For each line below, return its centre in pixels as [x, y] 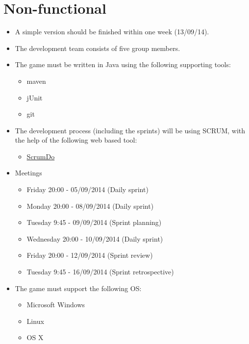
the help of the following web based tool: [76, 140]
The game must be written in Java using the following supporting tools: [123, 64]
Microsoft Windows [56, 305]
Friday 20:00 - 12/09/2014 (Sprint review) [90, 255]
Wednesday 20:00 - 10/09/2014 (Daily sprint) [95, 238]
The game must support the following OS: [78, 288]
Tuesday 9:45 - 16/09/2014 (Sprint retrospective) [100, 272]
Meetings [28, 173]
